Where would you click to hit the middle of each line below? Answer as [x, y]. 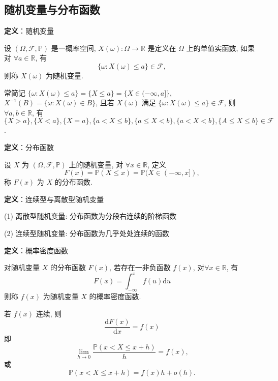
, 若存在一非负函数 [140, 267]
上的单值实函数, [212, 48]
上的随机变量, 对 [96, 164]
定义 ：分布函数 [29, 147]
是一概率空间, [73, 48]
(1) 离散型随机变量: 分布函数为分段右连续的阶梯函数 [90, 216]
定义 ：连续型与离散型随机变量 [54, 199]
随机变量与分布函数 [52, 9]
